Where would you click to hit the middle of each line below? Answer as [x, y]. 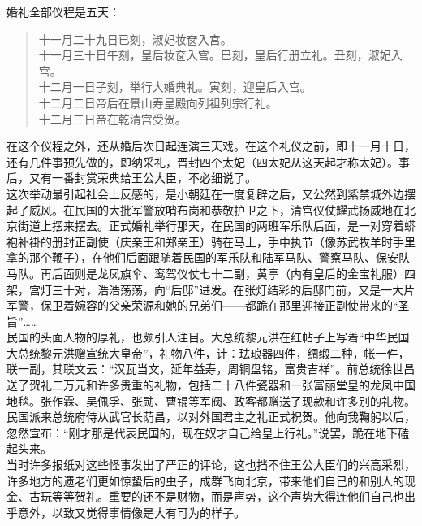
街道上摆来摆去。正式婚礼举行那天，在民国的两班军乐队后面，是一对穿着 [211, 226]
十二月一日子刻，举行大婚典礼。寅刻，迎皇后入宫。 [175, 87]
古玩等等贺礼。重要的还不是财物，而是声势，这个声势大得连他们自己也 [216, 496]
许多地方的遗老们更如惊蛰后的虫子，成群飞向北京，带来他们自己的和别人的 [205, 480]
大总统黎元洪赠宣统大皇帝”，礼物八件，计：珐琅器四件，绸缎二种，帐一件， [208, 352]
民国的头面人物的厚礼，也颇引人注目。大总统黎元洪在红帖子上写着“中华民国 [208, 337]
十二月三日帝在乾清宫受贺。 [112, 118]
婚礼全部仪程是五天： [63, 11]
